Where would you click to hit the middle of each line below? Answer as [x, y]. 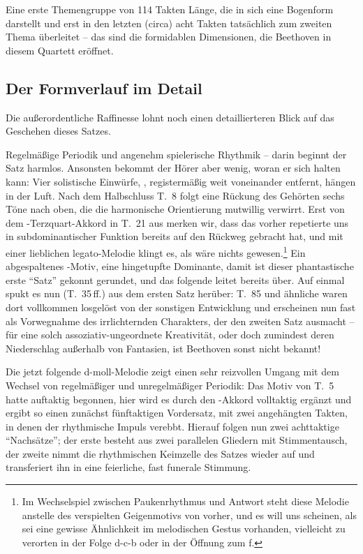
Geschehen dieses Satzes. [58, 131]
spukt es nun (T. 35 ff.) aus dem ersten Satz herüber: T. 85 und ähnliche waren [177, 293]
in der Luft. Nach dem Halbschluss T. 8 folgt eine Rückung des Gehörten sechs [175, 195]
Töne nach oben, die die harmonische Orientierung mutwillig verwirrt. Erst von [175, 209]
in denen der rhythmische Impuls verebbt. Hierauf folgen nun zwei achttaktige [172, 426]
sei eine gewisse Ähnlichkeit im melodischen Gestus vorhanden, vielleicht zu [184, 529]
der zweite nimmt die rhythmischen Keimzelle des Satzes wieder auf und [160, 453]
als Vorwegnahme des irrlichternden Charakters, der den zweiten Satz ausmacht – [180, 321]
